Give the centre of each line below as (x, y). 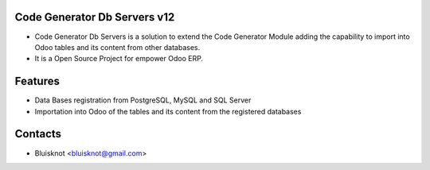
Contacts (38, 134)
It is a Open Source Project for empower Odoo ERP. (119, 59)
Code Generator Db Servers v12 (95, 17)
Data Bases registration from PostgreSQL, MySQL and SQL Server (143, 100)
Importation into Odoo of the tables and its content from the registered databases (168, 111)
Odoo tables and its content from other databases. (117, 47)
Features (37, 81)
